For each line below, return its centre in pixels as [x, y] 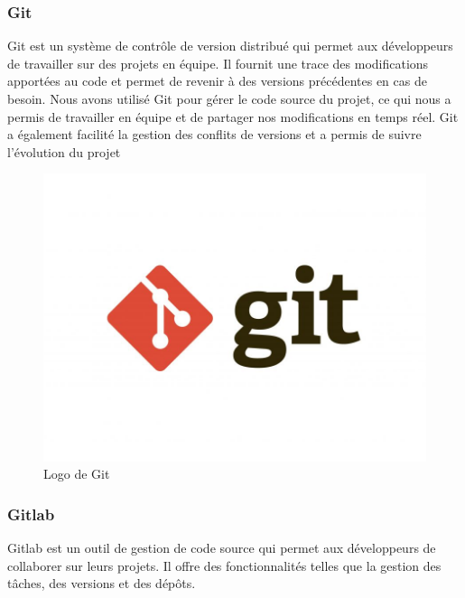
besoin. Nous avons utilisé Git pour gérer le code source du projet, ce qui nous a [229, 98]
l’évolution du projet [64, 151]
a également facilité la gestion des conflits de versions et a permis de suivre [214, 134]
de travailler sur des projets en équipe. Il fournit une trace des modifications [218, 63]
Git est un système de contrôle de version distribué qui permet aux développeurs [230, 46]
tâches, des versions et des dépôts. [102, 583]
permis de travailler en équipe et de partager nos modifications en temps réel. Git [233, 116]
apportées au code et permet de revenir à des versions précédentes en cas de [217, 81]
